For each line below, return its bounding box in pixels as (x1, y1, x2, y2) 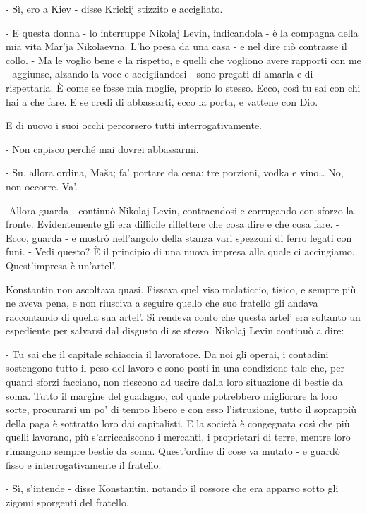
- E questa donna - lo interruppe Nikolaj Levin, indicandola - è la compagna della (6, 25, 359, 39)
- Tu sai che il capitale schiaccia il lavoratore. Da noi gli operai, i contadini (6, 346, 329, 361)
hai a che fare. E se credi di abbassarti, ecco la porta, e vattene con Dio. (6, 94, 318, 109)
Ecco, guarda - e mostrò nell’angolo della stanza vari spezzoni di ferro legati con (6, 230, 352, 245)
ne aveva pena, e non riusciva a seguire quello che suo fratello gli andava (6, 295, 318, 310)
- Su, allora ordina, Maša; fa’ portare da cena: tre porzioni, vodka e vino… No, (6, 165, 344, 180)
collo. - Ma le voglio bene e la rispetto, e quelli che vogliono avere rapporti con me (6, 52, 361, 67)
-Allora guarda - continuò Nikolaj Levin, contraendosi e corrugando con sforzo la (6, 202, 354, 217)
